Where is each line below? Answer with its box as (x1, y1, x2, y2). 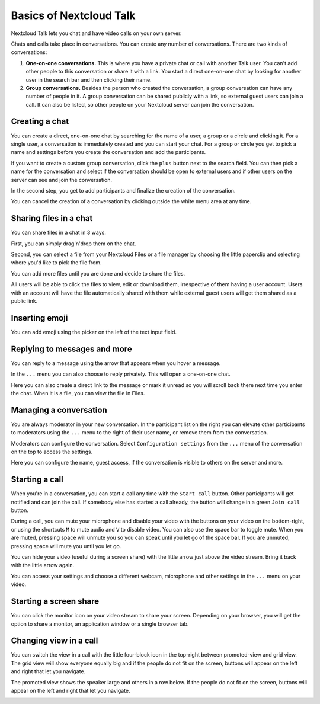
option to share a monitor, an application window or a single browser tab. (11, 620, 189, 628)
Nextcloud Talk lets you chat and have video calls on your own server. (11, 30, 182, 37)
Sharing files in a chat (11, 213, 93, 223)
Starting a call (11, 475, 63, 485)
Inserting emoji (11, 313, 68, 323)
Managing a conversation (11, 405, 107, 415)
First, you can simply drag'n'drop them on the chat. (11, 240, 136, 247)
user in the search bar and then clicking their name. (25, 76, 152, 83)
